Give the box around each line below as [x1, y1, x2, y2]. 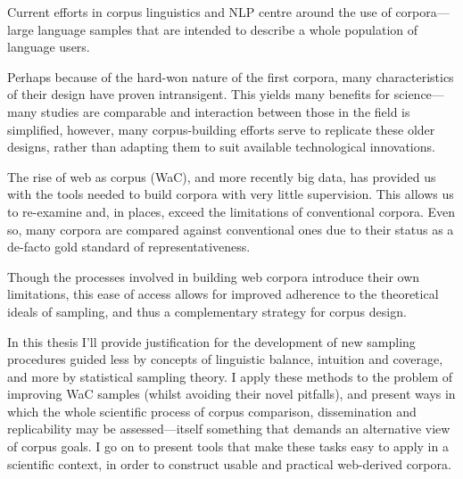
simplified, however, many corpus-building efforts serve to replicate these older [7, 120, 435, 138]
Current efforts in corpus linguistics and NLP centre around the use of [7, 3, 392, 21]
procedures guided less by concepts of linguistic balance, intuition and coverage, [7, 350, 443, 368]
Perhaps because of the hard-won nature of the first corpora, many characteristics [7, 67, 454, 86]
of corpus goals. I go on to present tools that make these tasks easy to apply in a [7, 437, 449, 456]
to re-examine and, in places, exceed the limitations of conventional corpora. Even [7, 202, 456, 220]
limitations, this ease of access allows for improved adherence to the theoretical [7, 285, 439, 303]
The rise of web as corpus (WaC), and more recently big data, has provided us [7, 167, 436, 186]
